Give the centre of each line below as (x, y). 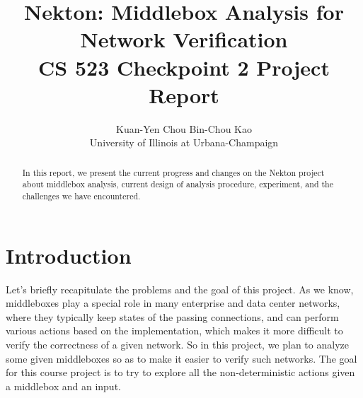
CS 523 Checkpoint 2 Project (184, 67)
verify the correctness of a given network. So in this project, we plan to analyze (177, 344)
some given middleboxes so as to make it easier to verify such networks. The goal (181, 358)
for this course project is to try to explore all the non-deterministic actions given (180, 372)
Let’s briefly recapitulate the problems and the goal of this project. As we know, (180, 289)
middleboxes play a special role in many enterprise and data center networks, (173, 303)
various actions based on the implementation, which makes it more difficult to (174, 330)
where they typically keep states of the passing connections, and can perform (172, 316)
